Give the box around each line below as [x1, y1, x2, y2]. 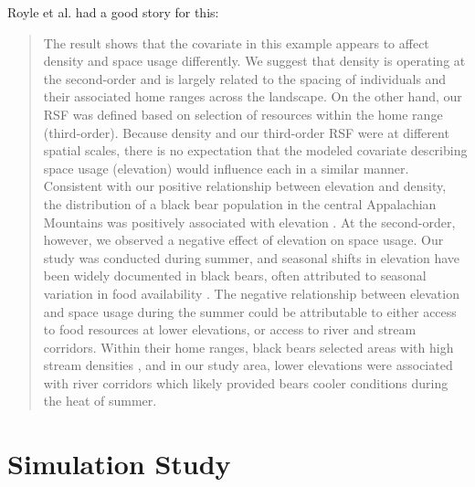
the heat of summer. [43, 391, 157, 410]
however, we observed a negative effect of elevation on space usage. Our [43, 230, 444, 249]
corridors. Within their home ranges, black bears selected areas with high [43, 337, 454, 356]
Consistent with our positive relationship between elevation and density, [43, 176, 447, 196]
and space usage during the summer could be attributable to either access [43, 302, 457, 321]
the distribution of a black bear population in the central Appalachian [43, 194, 437, 213]
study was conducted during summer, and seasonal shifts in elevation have [43, 248, 460, 267]
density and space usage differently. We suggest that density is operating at [43, 51, 466, 70]
